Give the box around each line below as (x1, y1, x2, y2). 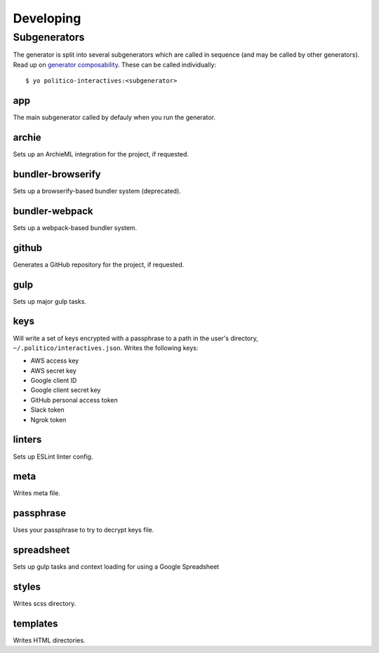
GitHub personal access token (30, 396, 119, 404)
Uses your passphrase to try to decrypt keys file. (13, 526, 154, 534)
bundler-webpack (13, 205, 93, 217)
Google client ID (30, 376, 77, 385)
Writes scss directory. (13, 600, 77, 608)
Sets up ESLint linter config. (13, 452, 93, 461)
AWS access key (30, 356, 79, 365)
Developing (13, 11, 81, 26)
